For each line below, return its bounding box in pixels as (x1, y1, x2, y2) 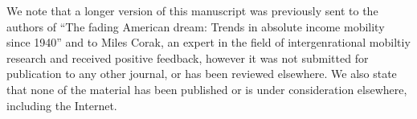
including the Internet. (6, 96, 117, 113)
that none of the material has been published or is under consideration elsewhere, (6, 80, 407, 97)
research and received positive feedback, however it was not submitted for (6, 49, 369, 66)
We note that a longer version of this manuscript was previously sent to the (6, 2, 378, 18)
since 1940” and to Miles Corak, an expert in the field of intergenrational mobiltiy (6, 34, 411, 51)
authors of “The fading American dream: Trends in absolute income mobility (6, 18, 385, 35)
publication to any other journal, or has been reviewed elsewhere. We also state (6, 65, 397, 82)
